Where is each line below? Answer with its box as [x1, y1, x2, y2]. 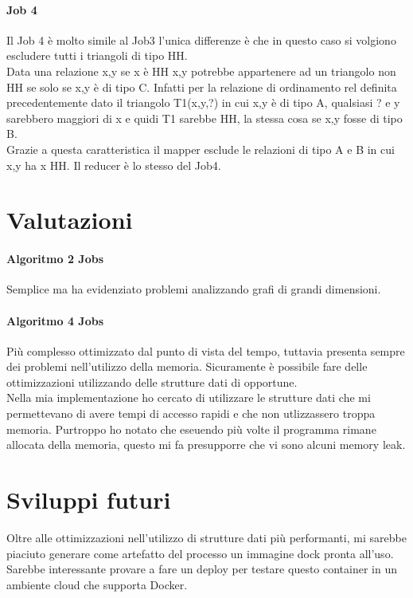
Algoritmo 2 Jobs [6, 250, 103, 267]
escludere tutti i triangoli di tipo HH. [6, 47, 188, 64]
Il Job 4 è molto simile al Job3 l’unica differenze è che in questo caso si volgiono [6, 31, 396, 48]
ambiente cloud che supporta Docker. [6, 576, 188, 592]
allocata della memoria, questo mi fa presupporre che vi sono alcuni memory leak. [6, 436, 406, 453]
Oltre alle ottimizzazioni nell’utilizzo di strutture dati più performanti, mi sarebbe [6, 529, 407, 545]
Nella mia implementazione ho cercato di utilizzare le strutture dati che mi [6, 389, 371, 406]
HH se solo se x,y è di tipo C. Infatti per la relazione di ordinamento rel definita [6, 78, 397, 95]
